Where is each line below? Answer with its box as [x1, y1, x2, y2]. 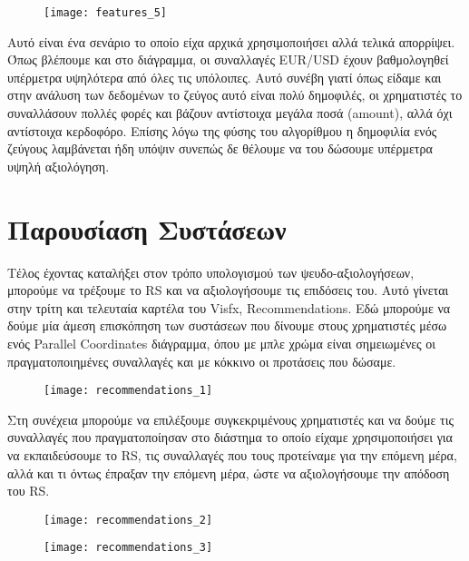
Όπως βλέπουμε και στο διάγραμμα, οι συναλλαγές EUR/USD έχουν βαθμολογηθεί [7, 50, 449, 69]
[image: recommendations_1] [44, 384, 213, 398]
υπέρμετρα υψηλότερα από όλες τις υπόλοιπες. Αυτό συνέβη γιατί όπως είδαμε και [7, 67, 442, 86]
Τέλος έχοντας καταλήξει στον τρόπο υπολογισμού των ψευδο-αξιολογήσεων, [7, 262, 415, 281]
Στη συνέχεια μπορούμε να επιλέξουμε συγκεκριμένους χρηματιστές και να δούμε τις [7, 409, 454, 428]
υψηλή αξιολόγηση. [7, 156, 110, 175]
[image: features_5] [44, 6, 168, 19]
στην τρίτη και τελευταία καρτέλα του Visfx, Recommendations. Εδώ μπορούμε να [7, 298, 451, 317]
